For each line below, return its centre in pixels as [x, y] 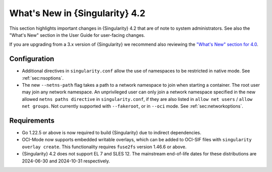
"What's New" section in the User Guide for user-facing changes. [77, 35]
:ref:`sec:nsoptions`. [43, 78]
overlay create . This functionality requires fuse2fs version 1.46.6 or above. [104, 147]
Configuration [32, 59]
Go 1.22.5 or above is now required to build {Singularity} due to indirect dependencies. [112, 133]
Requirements [32, 121]
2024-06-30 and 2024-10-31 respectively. [66, 161]
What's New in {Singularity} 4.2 [77, 13]
